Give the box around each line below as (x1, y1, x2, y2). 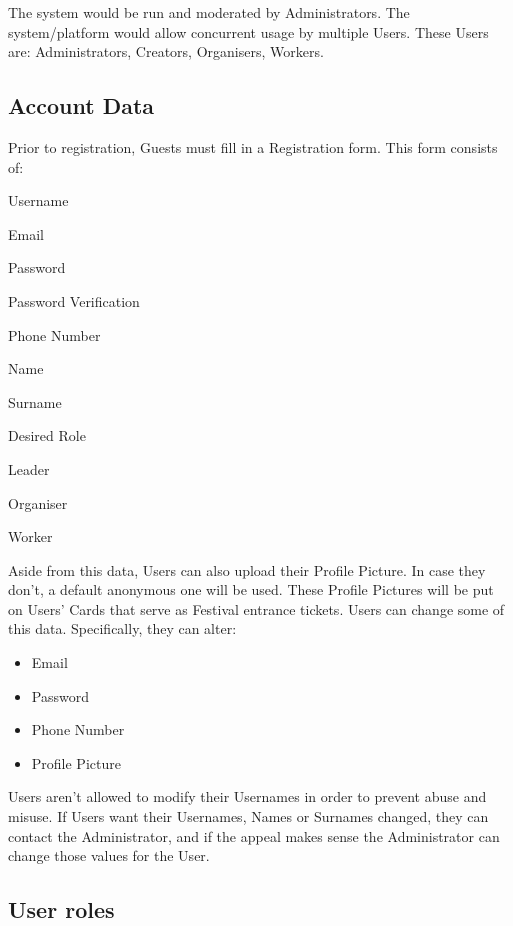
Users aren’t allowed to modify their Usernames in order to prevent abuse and (8, 786, 487, 807)
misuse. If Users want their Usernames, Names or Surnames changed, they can (8, 806, 489, 827)
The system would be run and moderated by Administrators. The (8, 2, 410, 22)
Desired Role (8, 425, 86, 446)
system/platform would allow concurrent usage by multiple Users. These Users (8, 21, 489, 42)
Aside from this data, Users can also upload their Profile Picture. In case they (8, 559, 486, 580)
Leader (8, 458, 50, 479)
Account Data (8, 90, 155, 121)
